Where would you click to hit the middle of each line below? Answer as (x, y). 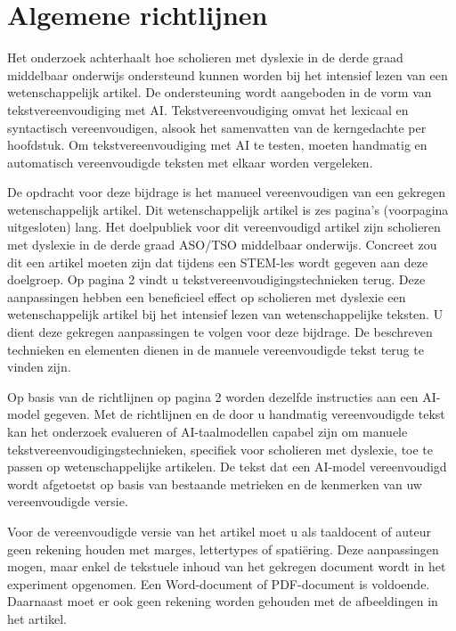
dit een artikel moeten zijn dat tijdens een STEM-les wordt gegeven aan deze (218, 262)
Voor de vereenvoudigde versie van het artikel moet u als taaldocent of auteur (219, 531)
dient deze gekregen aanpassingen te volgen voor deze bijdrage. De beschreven (220, 332)
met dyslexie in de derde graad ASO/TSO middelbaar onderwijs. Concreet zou (222, 245)
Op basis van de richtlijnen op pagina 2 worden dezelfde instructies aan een (213, 396)
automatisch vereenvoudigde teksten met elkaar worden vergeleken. (190, 162)
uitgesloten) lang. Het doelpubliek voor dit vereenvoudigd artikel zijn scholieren (224, 227)
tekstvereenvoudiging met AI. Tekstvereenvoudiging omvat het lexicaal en (208, 109)
